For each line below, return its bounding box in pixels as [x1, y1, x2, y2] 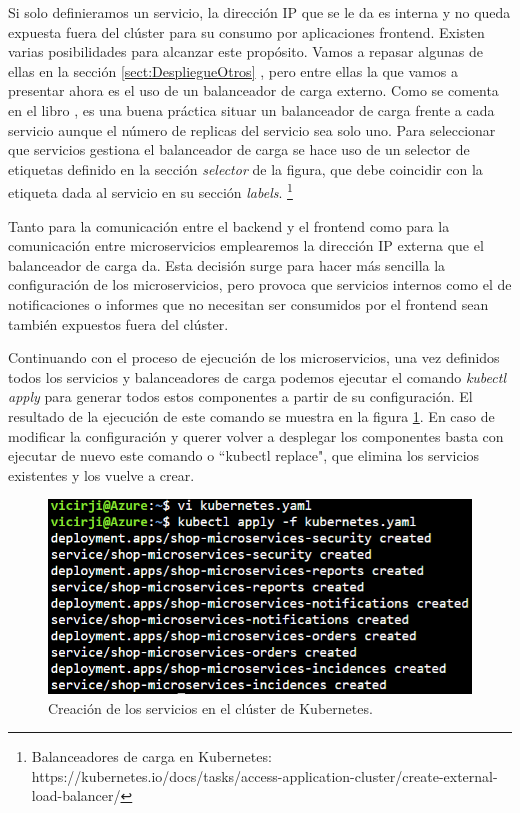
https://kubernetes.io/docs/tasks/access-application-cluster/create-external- [31, 765, 498, 786]
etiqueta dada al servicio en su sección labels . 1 [8, 179, 293, 202]
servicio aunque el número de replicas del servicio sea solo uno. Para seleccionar [8, 119, 496, 140]
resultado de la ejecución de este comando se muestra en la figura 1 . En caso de [8, 405, 495, 426]
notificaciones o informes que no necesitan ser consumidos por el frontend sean [8, 293, 489, 314]
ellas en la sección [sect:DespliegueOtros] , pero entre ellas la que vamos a [8, 60, 458, 81]
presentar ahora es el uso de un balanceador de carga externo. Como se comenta [8, 80, 499, 101]
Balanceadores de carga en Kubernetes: [31, 746, 272, 767]
